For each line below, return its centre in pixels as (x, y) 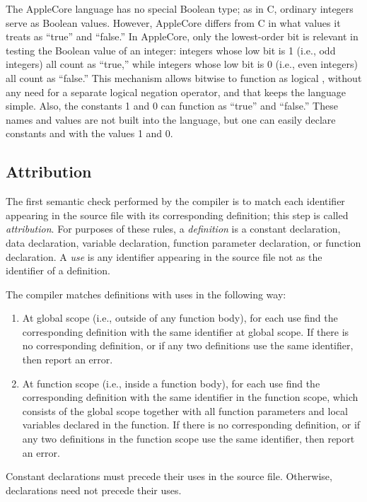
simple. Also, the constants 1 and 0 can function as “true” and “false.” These (172, 106)
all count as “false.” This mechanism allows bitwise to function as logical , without (184, 77)
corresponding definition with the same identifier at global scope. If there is (186, 331)
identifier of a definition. (58, 270)
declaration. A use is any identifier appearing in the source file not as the (164, 256)
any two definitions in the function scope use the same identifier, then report (188, 439)
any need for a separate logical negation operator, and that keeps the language (176, 92)
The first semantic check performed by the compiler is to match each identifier (175, 201)
